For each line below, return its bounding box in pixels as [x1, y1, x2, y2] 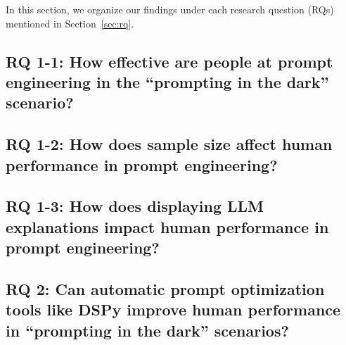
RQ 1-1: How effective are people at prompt [6, 50, 333, 72]
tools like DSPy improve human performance [6, 299, 341, 320]
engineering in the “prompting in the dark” [6, 70, 329, 92]
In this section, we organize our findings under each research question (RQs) [6, 2, 334, 16]
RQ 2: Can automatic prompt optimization [6, 277, 325, 299]
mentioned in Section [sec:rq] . [6, 15, 134, 30]
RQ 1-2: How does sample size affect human [6, 133, 333, 155]
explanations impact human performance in [6, 215, 329, 237]
